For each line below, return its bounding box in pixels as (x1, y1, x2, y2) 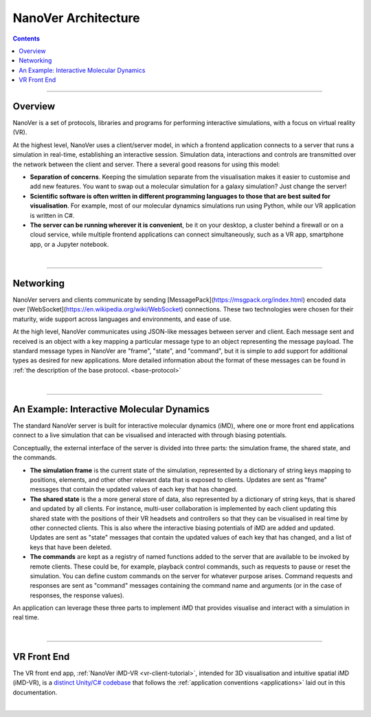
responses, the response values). (30, 591, 125, 599)
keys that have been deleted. (30, 543, 112, 551)
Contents (12, 34, 41, 43)
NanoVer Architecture (12, 10, 140, 25)
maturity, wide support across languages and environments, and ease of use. (12, 315, 232, 323)
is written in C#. (30, 211, 75, 219)
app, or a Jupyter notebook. (30, 240, 109, 248)
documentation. (12, 688, 58, 696)
